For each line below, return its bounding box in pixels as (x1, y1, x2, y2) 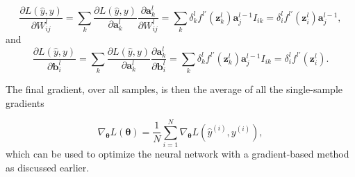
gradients (6, 95, 44, 110)
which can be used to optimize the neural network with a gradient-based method (6, 146, 349, 161)
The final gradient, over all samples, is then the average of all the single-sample (6, 81, 343, 96)
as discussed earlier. (6, 160, 90, 174)
